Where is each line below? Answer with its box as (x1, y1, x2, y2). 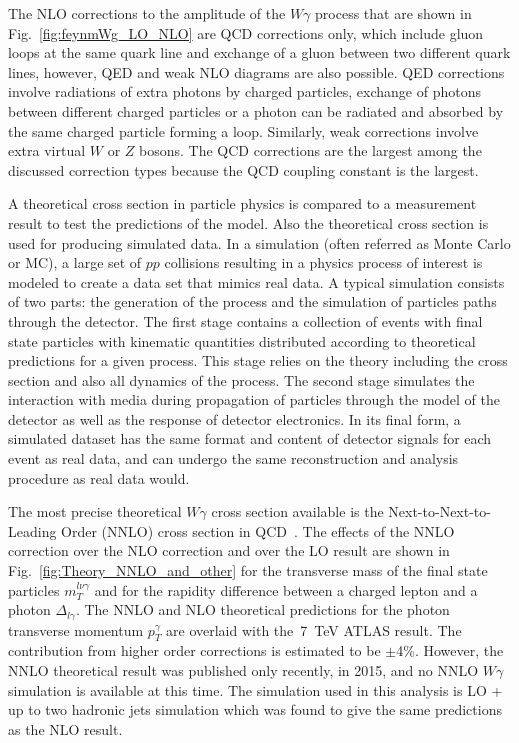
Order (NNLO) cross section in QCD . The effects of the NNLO (61, 520, 455, 541)
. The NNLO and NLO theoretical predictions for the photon (75, 599, 450, 620)
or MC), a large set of (8, 252, 142, 273)
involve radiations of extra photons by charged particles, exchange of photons (8, 81, 481, 102)
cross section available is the (211, 501, 384, 522)
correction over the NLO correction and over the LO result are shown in (8, 540, 450, 561)
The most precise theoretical (8, 501, 182, 522)
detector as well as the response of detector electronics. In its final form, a (8, 408, 461, 429)
